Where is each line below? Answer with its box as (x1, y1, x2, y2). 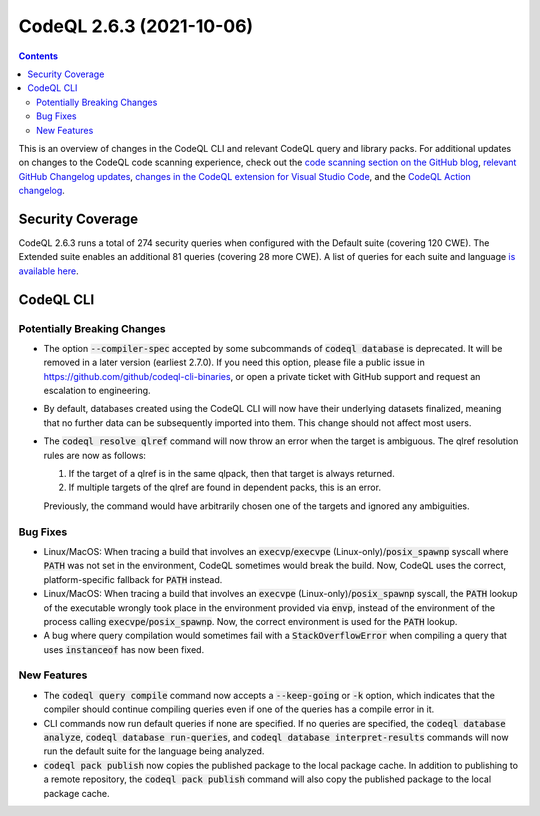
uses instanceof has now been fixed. (43, 643, 205, 655)
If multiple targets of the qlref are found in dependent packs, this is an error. (68, 481, 382, 494)
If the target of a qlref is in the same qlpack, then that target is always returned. (68, 468, 395, 480)
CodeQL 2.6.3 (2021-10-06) (18, 15, 254, 37)
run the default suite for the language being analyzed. (43, 745, 265, 757)
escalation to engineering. (43, 385, 151, 397)
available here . (18, 265, 79, 277)
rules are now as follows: (43, 449, 147, 461)
